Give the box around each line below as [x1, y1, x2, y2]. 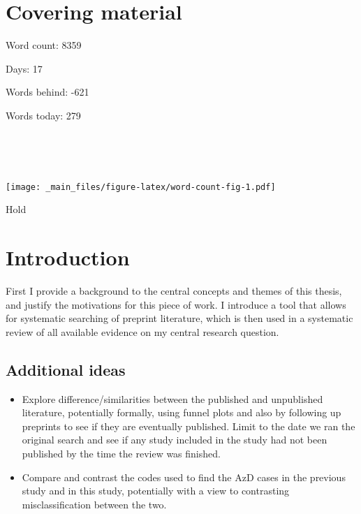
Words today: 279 [6, 108, 81, 122]
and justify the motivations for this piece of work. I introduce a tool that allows [6, 297, 346, 311]
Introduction [6, 243, 130, 272]
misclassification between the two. [22, 497, 167, 511]
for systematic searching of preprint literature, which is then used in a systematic [6, 311, 353, 325]
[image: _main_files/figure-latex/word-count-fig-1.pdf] [6, 182, 276, 192]
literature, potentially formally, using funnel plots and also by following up [22, 405, 341, 420]
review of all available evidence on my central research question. [6, 324, 279, 339]
